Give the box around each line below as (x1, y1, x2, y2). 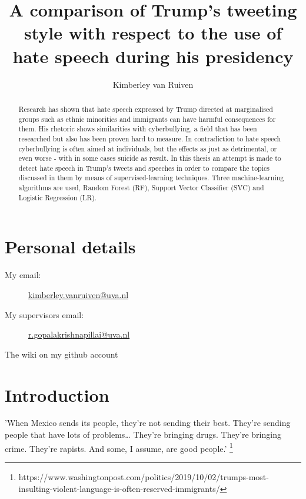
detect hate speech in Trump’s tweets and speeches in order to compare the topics (18, 163, 270, 173)
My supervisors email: (5, 308, 84, 320)
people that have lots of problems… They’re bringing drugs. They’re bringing (5, 428, 281, 441)
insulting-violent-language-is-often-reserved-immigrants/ (18, 482, 220, 494)
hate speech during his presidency (12, 44, 294, 68)
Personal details (5, 234, 136, 259)
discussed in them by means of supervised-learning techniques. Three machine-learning (18, 173, 284, 183)
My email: (5, 269, 41, 281)
